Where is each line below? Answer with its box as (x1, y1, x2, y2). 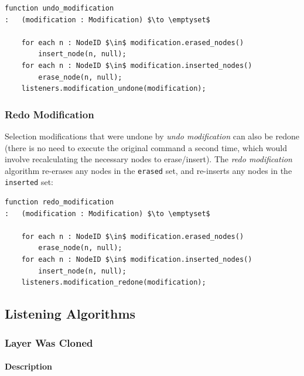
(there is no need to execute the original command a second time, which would (5, 141, 288, 153)
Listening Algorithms (5, 305, 136, 323)
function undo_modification (5, 4, 114, 12)
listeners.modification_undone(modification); (21, 84, 206, 93)
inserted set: (5, 176, 54, 188)
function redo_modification (5, 198, 114, 207)
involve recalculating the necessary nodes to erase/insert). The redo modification (5, 153, 292, 165)
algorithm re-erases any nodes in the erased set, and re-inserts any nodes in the (5, 164, 292, 176)
